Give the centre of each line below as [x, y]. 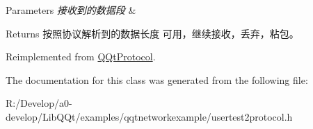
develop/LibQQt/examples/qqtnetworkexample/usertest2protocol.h [149, 116]
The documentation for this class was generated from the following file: [157, 79]
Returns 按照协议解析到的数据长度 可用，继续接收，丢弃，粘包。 [152, 33]
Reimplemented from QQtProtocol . [81, 57]
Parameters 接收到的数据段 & [71, 10]
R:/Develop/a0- [39, 103]
